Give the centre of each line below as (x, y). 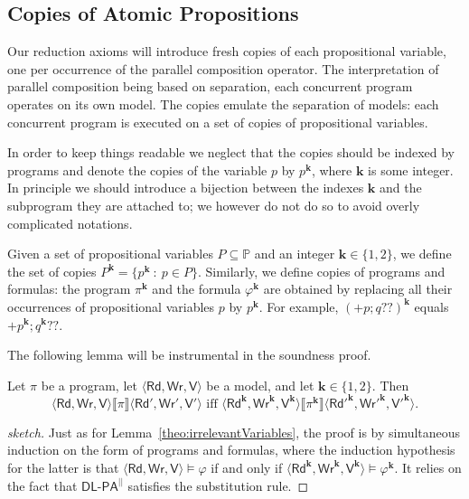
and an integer (295, 254)
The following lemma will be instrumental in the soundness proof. (189, 355)
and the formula (197, 289)
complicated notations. (70, 223)
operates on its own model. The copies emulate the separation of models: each (223, 104)
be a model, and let (260, 385)
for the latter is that (63, 467)
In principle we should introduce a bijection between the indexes (186, 188)
